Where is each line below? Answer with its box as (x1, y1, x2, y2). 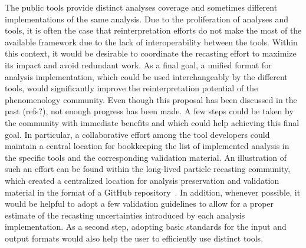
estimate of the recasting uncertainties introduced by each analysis (5, 209, 245, 221)
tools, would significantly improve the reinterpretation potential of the (5, 82, 258, 94)
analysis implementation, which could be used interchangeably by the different (5, 70, 288, 82)
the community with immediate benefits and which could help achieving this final (5, 116, 300, 128)
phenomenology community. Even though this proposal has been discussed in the (5, 93, 297, 105)
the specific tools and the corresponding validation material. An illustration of (5, 151, 287, 163)
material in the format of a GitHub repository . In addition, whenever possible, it (5, 186, 301, 198)
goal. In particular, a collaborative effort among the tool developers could (5, 128, 270, 140)
